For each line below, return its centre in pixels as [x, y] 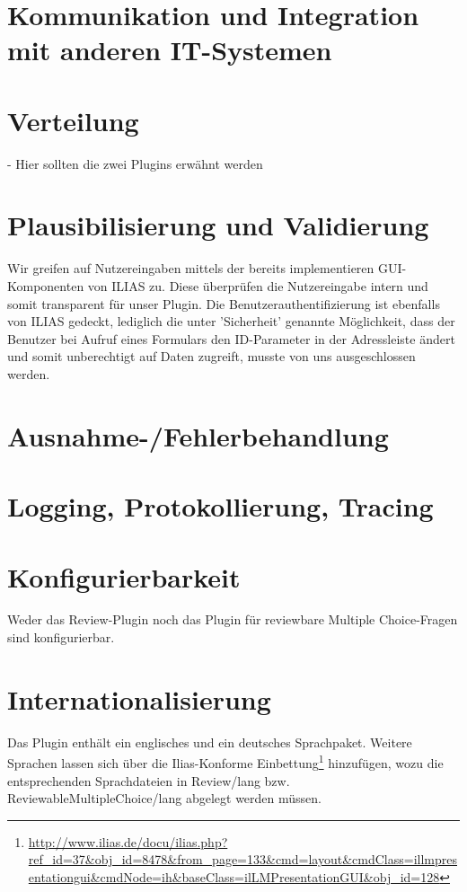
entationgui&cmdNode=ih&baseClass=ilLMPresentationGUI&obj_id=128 [234, 876]
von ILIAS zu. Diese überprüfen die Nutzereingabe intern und [258, 286]
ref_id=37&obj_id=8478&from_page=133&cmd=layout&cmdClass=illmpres [242, 859]
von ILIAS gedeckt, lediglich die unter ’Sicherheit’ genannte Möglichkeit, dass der [231, 321]
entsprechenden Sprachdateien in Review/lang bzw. [149, 780]
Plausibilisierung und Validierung [218, 225]
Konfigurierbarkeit [124, 576]
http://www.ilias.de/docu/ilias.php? [128, 841]
